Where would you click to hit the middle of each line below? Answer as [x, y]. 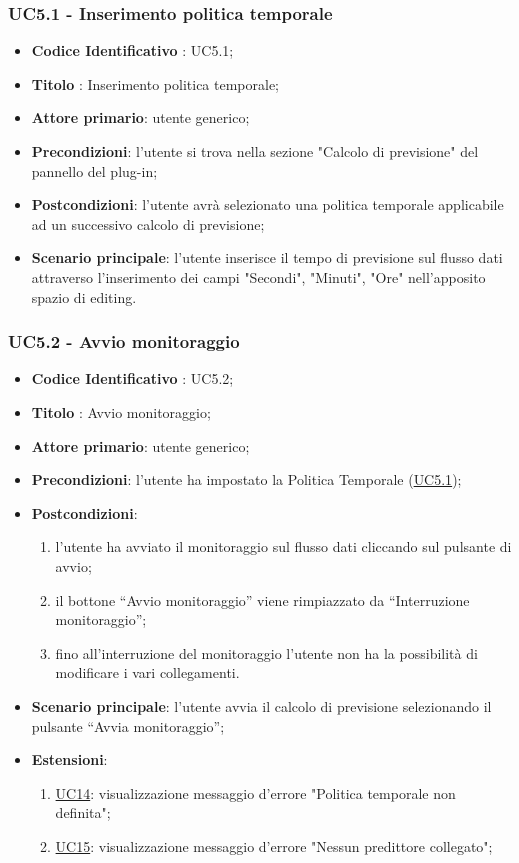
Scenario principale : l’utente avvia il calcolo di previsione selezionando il [261, 705]
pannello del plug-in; [94, 170]
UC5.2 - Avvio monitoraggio [124, 341]
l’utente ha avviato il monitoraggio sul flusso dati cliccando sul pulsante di [283, 546]
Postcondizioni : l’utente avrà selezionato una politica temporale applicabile [267, 204]
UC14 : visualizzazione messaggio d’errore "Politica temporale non [255, 792]
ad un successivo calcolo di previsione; [148, 223]
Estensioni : [69, 759]
